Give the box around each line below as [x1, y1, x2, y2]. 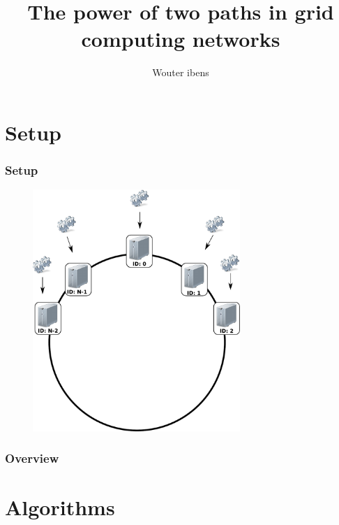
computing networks [81, 24, 280, 53]
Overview [5, 450, 59, 467]
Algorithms [5, 493, 115, 522]
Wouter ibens [152, 65, 209, 80]
